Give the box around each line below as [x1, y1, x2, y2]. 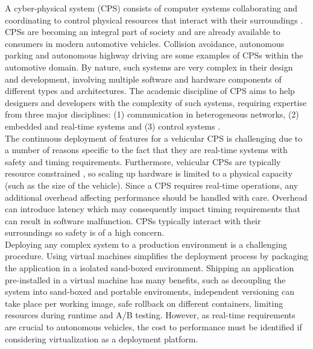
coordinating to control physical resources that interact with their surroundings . [5, 13, 303, 26]
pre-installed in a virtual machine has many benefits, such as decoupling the [5, 273, 286, 286]
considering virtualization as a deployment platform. [5, 332, 198, 345]
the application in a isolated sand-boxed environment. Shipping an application [5, 262, 294, 274]
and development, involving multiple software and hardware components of [5, 72, 282, 85]
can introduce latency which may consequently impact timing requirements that [5, 203, 300, 215]
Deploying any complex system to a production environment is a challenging [5, 237, 287, 250]
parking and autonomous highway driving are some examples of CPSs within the [5, 49, 303, 61]
